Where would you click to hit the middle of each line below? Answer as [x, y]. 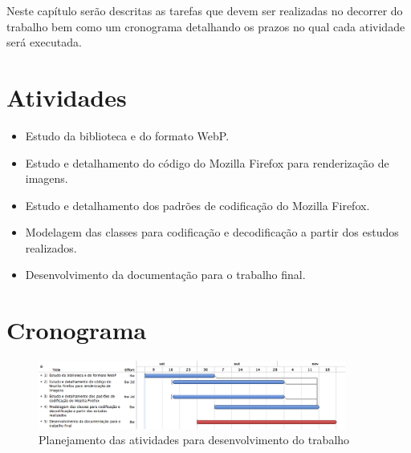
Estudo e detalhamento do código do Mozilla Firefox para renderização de [207, 162]
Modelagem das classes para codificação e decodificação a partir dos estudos [212, 232]
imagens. [47, 178]
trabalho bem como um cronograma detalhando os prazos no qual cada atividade [206, 26]
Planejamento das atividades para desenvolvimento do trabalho [194, 440]
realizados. [51, 247]
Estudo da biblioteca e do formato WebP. [127, 135]
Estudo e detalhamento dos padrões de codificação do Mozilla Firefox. [197, 205]
